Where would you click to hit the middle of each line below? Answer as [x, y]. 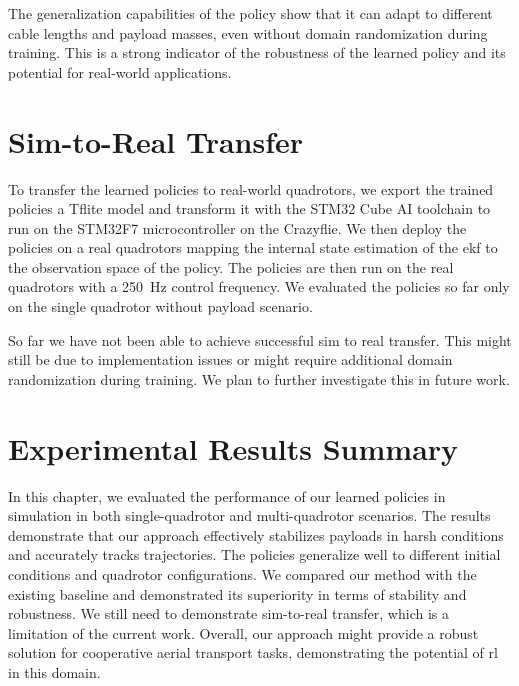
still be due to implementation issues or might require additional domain [230, 359]
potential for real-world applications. [120, 71]
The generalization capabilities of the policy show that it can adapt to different [250, 13]
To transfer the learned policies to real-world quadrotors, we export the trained [251, 188]
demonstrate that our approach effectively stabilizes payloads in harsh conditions [256, 534]
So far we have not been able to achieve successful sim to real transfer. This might [260, 339]
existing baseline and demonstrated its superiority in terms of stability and [237, 593]
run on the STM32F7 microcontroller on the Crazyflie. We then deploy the [237, 227]
